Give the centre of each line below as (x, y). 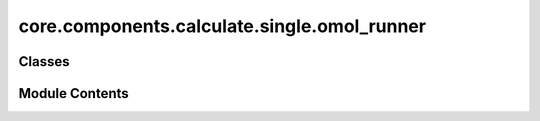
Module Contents (73, 93)
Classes (44, 61)
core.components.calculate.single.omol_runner (222, 26)
